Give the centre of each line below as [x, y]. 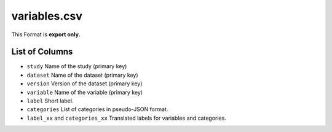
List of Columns [42, 52]
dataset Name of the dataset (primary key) [82, 75]
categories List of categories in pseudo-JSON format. [97, 109]
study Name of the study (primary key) [77, 66]
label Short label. [50, 101]
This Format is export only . [46, 34]
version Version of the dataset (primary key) [85, 83]
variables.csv [47, 16]
